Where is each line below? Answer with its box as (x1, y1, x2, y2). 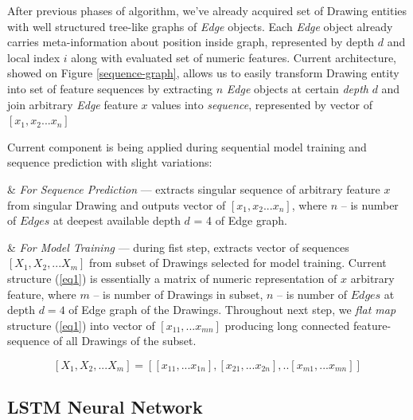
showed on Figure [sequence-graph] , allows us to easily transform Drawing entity (7, 65, 399, 81)
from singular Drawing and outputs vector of (7, 196, 226, 213)
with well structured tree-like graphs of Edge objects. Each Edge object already (7, 18, 393, 34)
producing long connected (224, 316, 350, 333)
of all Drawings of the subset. (53, 332, 197, 349)
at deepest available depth (53, 212, 181, 229)
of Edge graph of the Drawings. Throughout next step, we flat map (68, 301, 396, 318)
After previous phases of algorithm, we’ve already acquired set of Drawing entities (7, 2, 407, 18)
